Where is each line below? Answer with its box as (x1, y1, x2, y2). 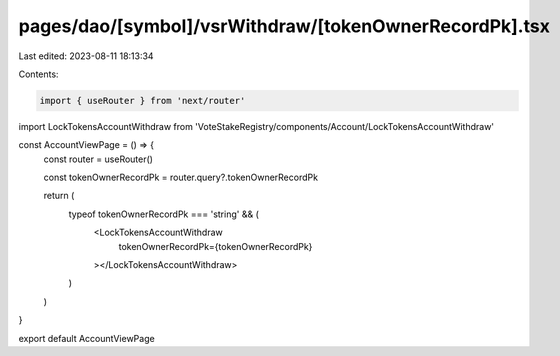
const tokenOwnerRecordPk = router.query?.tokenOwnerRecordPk (43, 171, 319, 184)
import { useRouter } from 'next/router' (39, 95, 246, 106)
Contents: (18, 68, 59, 80)
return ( (43, 190, 75, 202)
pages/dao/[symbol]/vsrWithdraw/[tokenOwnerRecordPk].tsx (18, 15, 550, 37)
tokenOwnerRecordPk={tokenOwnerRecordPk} (118, 240, 313, 252)
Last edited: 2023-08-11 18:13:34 (18, 50, 154, 62)
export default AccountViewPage (18, 332, 155, 344)
